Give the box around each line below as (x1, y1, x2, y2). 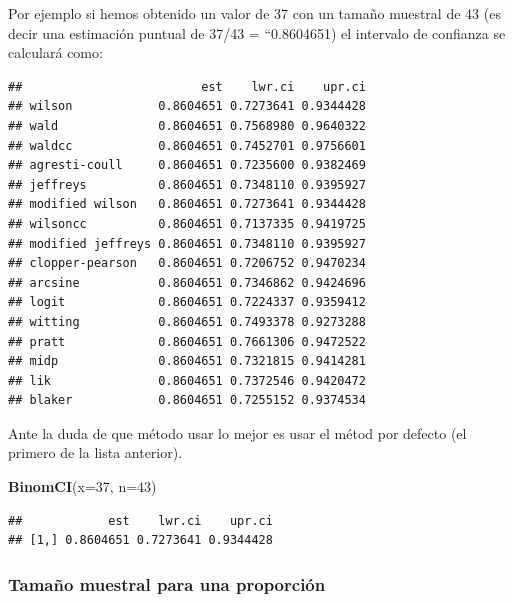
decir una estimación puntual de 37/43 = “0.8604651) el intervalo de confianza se (8, 22, 506, 43)
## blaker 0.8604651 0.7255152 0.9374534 (8, 393, 366, 408)
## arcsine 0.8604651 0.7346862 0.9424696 (8, 275, 366, 290)
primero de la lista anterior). (8, 442, 183, 463)
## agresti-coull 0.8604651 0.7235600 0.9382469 (8, 158, 366, 173)
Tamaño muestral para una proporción (8, 571, 326, 596)
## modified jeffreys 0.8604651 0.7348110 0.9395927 (8, 236, 366, 251)
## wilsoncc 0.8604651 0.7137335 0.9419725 (8, 216, 366, 231)
